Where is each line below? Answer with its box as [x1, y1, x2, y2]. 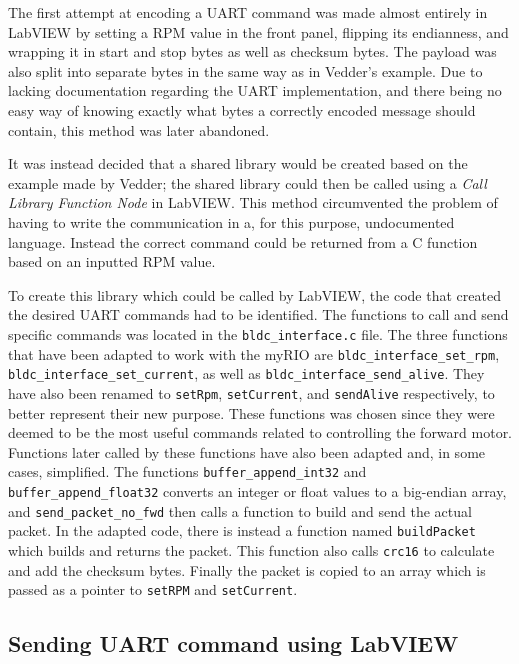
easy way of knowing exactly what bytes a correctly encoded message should [8, 99, 476, 120]
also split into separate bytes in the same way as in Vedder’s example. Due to [8, 60, 483, 81]
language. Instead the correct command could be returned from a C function [8, 231, 478, 252]
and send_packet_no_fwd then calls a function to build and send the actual [8, 500, 472, 521]
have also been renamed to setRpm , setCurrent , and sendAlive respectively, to [8, 382, 495, 403]
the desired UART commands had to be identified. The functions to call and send [8, 304, 509, 325]
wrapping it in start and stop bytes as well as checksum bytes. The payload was [8, 41, 497, 62]
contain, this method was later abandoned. [8, 119, 270, 140]
